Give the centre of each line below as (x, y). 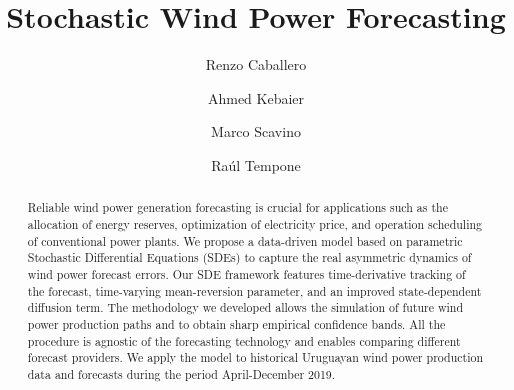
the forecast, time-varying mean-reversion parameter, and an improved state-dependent (254, 290)
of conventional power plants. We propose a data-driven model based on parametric (245, 240)
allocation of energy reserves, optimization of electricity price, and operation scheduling (255, 223)
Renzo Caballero (256, 64)
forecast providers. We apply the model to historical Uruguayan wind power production (255, 357)
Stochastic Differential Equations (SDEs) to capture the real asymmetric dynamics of (249, 257)
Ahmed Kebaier (256, 97)
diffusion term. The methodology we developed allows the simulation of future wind (245, 307)
